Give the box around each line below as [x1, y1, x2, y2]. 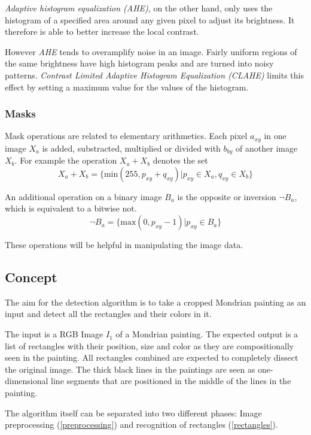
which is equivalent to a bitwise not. [5, 202, 137, 215]
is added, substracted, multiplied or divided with [42, 141, 221, 154]
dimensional [5, 374, 48, 387]
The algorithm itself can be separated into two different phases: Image [5, 406, 262, 419]
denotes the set [153, 154, 208, 167]
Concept [5, 268, 57, 286]
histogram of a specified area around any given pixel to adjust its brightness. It [5, 13, 295, 26]
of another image [236, 141, 298, 154]
